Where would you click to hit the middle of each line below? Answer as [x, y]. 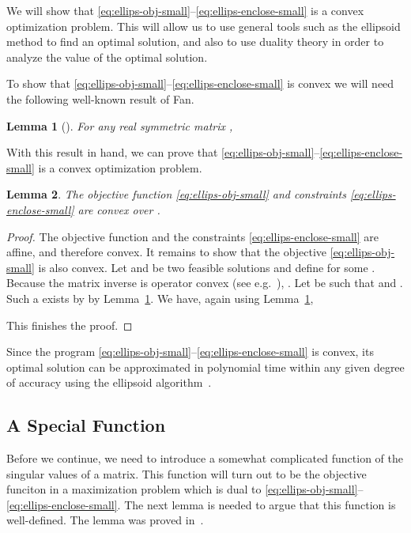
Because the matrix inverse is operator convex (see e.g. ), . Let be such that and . [205, 283]
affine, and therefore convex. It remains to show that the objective [167, 252]
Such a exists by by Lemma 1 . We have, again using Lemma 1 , [160, 298]
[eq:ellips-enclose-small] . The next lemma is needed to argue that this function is [201, 504]
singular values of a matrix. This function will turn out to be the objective [187, 473]
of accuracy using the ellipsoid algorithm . [109, 382]
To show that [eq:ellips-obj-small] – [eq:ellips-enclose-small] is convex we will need [200, 83]
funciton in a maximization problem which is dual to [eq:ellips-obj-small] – [185, 489]
